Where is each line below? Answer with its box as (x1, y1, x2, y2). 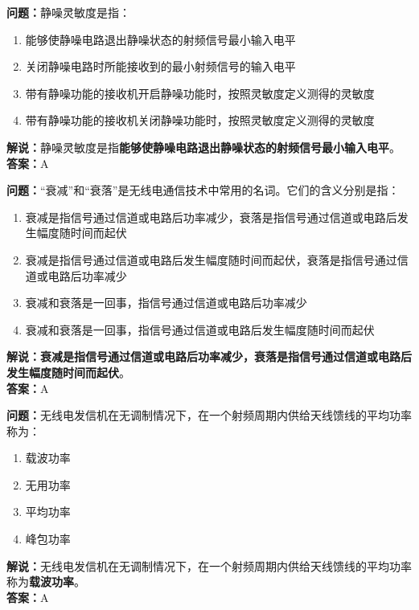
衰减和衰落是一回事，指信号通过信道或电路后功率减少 (25, 294, 307, 311)
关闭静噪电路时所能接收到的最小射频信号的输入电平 (25, 58, 296, 75)
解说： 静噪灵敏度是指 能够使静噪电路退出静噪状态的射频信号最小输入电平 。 (6, 138, 401, 155)
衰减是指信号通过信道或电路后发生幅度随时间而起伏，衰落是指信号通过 (25, 251, 397, 268)
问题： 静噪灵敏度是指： (6, 4, 130, 20)
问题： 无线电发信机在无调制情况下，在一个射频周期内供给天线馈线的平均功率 (6, 407, 412, 424)
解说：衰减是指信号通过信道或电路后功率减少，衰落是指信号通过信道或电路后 (6, 348, 412, 365)
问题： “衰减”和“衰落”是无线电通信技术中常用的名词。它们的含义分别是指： (6, 182, 400, 199)
